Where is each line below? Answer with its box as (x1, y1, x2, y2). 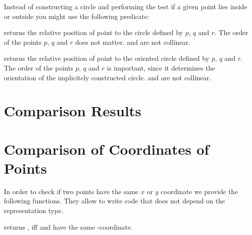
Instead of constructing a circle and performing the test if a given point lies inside (4, 1, 248, 11)
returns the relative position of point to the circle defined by (4, 27, 183, 37)
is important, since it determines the (107, 62, 216, 72)
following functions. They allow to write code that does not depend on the (4, 196, 225, 206)
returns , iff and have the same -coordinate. (4, 221, 133, 232)
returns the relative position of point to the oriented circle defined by (4, 53, 210, 63)
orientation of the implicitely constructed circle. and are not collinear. (4, 72, 211, 82)
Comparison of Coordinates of (4, 139, 209, 159)
